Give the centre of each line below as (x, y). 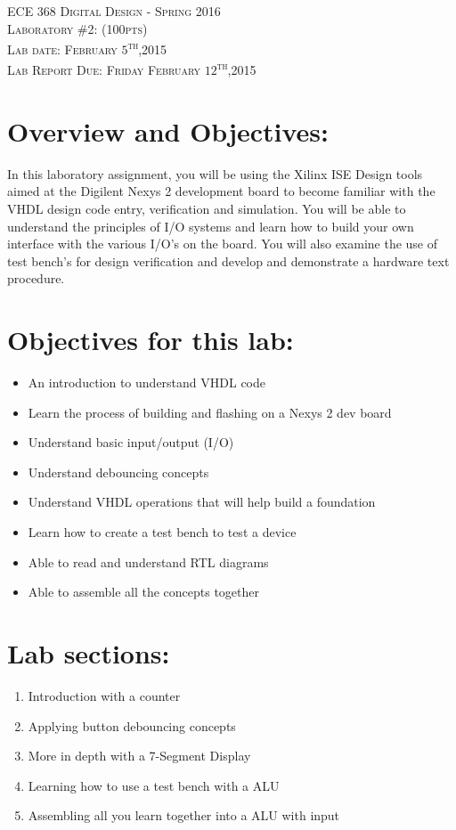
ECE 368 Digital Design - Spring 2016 (114, 11)
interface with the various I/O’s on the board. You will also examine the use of (223, 244)
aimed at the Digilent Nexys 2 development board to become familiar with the (221, 191)
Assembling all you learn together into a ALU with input (184, 815)
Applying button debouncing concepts (132, 725)
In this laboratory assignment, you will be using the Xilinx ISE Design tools (215, 173)
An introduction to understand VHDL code (147, 382)
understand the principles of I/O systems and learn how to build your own (211, 226)
